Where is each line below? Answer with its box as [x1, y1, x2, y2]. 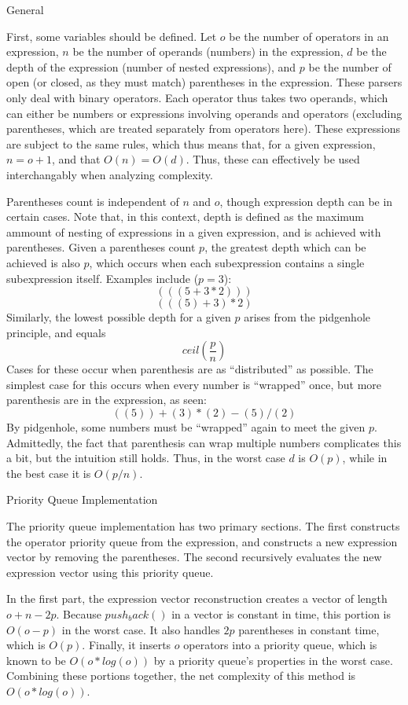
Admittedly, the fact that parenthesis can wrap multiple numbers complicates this [6, 434, 402, 450]
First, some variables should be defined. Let [6, 28, 217, 44]
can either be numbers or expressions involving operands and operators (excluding [6, 105, 402, 121]
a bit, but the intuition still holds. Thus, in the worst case [6, 450, 285, 466]
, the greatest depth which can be [204, 239, 366, 255]
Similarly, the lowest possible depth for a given [6, 309, 231, 325]
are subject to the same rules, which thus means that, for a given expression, [6, 135, 376, 152]
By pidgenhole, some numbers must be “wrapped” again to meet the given [6, 419, 366, 435]
